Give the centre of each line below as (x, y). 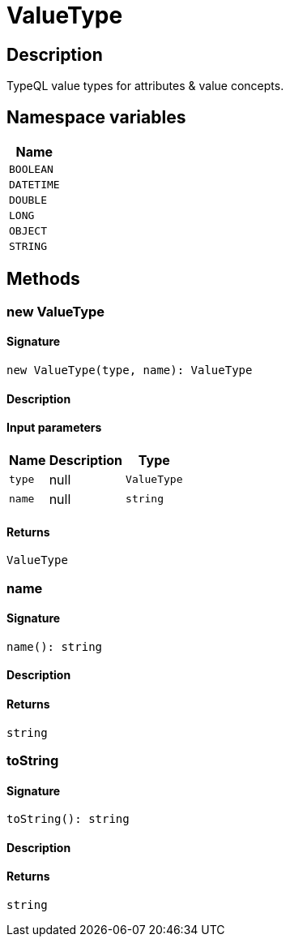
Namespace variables (96, 117)
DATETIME (34, 185)
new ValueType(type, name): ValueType (130, 370)
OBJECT (28, 231)
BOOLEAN (31, 170)
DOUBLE (28, 200)
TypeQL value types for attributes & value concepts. (145, 86)
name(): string (55, 646)
